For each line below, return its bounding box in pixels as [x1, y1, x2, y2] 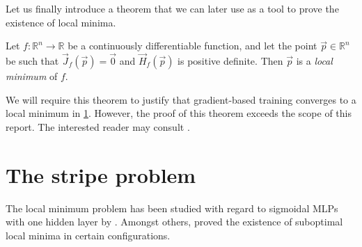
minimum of [6, 69, 58, 83]
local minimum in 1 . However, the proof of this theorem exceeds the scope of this [6, 106, 352, 120]
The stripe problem [6, 160, 196, 189]
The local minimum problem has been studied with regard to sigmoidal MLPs [6, 200, 338, 215]
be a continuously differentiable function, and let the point [68, 38, 317, 53]
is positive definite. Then [178, 54, 283, 67]
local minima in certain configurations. [6, 228, 171, 242]
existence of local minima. [6, 15, 116, 29]
